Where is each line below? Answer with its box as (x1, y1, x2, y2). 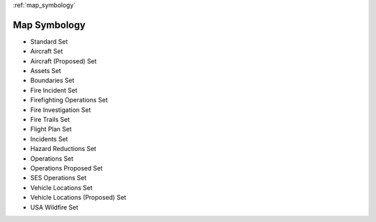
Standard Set (30, 37, 68, 45)
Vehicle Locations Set (30, 183, 93, 191)
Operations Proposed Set (30, 164, 103, 172)
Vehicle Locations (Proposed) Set (30, 193, 127, 202)
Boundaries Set (30, 77, 75, 85)
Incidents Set (30, 134, 68, 143)
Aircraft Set (30, 47, 63, 56)
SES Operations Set (30, 174, 87, 182)
